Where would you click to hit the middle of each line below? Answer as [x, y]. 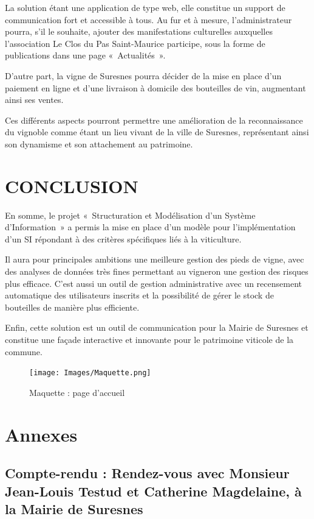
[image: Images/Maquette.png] [90, 373]
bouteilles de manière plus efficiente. [72, 307]
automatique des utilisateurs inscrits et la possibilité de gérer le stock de [139, 295]
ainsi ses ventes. [34, 100]
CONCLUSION [72, 185]
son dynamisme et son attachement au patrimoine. [99, 143]
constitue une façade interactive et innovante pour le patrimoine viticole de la [149, 339]
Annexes [41, 434]
